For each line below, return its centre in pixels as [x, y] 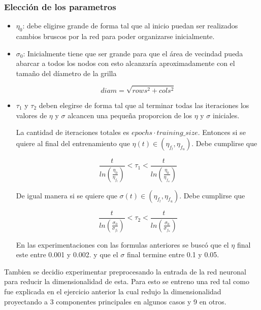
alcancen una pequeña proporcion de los [130, 115]
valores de [31, 115]
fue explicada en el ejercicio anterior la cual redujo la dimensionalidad [113, 291]
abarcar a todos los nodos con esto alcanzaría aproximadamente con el [125, 63]
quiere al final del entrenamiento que [73, 143]
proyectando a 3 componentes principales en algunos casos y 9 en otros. [115, 301]
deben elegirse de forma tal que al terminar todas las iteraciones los [144, 105]
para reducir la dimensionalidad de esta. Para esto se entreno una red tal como [127, 281]
